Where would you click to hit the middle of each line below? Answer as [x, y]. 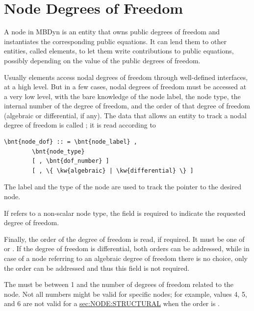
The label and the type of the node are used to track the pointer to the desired [123, 187]
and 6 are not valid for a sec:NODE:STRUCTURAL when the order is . [112, 303]
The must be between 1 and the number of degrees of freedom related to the [119, 284]
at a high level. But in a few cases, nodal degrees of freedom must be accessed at [125, 87]
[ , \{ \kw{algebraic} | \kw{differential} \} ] [113, 170]
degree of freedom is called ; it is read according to [80, 125]
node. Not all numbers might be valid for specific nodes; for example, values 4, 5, [126, 294]
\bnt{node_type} [58, 151]
